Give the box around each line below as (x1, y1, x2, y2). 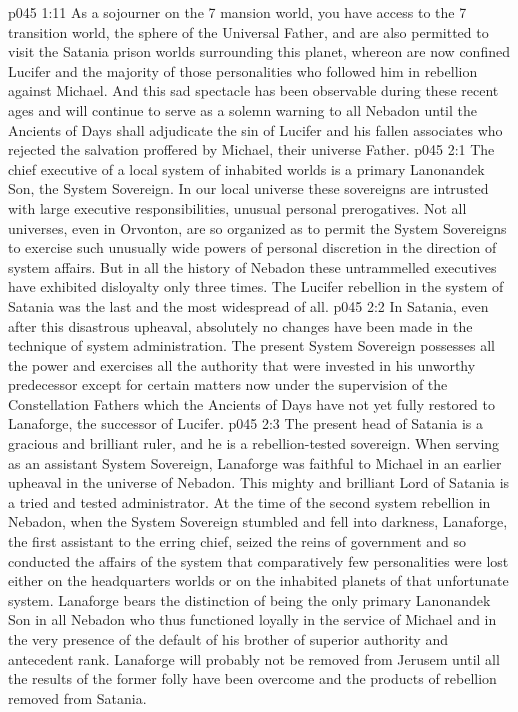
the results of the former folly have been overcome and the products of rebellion (8, 668, 497, 689)
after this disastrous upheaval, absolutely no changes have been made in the (8, 315, 473, 336)
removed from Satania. (8, 687, 147, 708)
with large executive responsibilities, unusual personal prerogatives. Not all (8, 197, 467, 218)
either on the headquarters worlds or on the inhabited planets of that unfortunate (8, 570, 509, 591)
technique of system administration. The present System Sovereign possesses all (8, 335, 495, 356)
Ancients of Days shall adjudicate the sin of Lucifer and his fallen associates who (8, 119, 503, 140)
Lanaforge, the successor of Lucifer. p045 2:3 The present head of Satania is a (8, 413, 483, 434)
